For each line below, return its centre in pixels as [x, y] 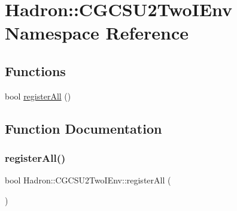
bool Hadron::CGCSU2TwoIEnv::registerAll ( [88, 180]
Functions [35, 70]
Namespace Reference [97, 33]
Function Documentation [83, 128]
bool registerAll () [38, 96]
